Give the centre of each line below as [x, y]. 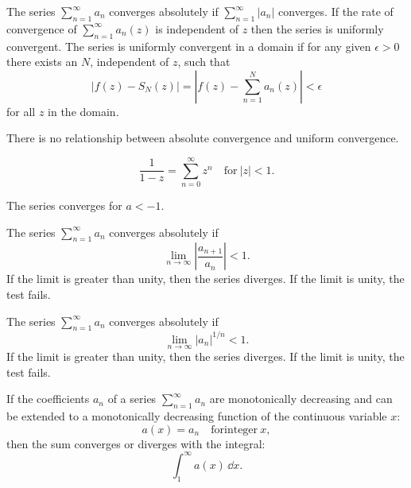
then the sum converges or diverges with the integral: [136, 443]
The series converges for [64, 205]
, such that [204, 62]
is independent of [197, 28]
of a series [132, 399]
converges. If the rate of [336, 11]
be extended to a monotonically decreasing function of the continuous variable [197, 416]
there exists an [42, 62]
